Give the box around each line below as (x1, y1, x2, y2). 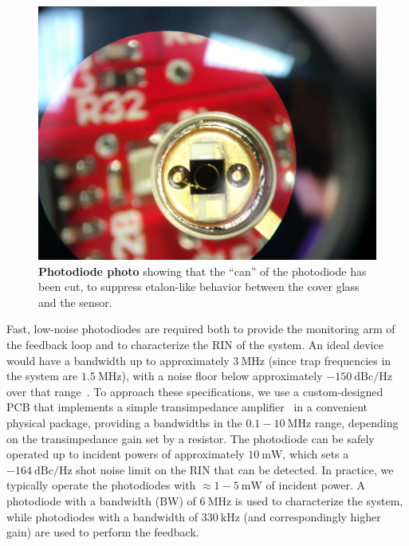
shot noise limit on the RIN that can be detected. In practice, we (76, 461, 394, 477)
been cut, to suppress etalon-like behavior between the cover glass (38, 278, 360, 295)
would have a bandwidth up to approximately (6, 352, 230, 368)
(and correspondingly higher (243, 508, 381, 524)
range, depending (314, 414, 399, 430)
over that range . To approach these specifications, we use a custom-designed (6, 383, 383, 399)
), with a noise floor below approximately (121, 367, 323, 384)
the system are (6, 367, 78, 384)
